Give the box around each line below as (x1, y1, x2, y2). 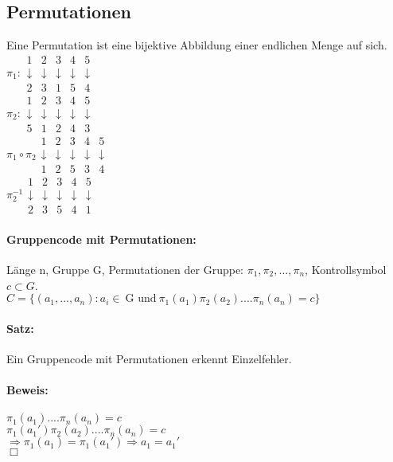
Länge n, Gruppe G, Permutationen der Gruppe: (6, 260, 244, 277)
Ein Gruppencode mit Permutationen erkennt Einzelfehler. (6, 350, 292, 366)
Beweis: (6, 382, 49, 398)
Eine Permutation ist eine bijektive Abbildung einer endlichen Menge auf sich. (6, 37, 387, 53)
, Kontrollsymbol (305, 260, 387, 277)
